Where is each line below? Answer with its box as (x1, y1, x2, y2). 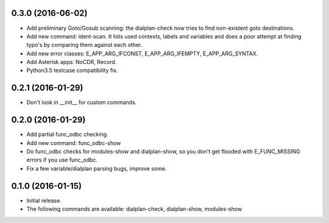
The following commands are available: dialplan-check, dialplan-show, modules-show (26, 205, 242, 213)
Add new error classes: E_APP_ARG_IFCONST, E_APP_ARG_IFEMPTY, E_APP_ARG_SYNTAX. (26, 49, 258, 57)
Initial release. (26, 197, 62, 204)
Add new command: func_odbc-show (26, 139, 121, 146)
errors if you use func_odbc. (26, 156, 97, 164)
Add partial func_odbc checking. (26, 131, 108, 138)
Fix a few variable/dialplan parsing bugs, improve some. (26, 165, 167, 172)
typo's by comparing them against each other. (26, 41, 143, 49)
